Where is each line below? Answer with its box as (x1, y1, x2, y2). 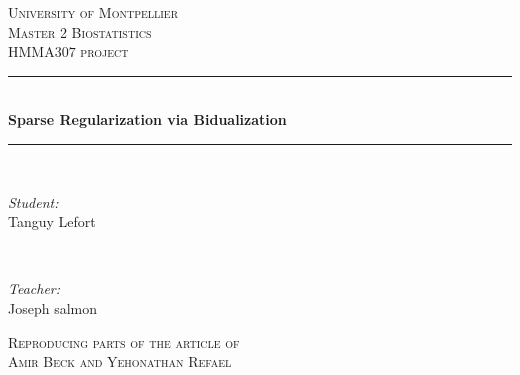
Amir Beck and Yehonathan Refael (8, 351, 232, 372)
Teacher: (8, 278, 61, 299)
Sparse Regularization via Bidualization (8, 109, 287, 130)
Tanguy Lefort (8, 211, 96, 232)
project (80, 41, 129, 62)
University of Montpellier (8, 2, 179, 22)
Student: (8, 191, 59, 212)
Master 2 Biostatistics (8, 21, 152, 42)
